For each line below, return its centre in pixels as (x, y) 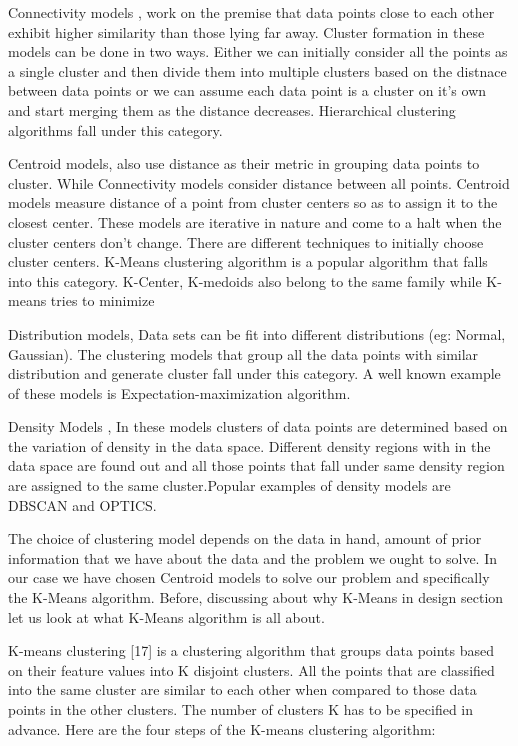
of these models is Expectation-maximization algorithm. (179, 392)
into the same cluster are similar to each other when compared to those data (242, 689)
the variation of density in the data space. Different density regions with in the (249, 445)
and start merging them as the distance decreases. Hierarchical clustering (232, 109)
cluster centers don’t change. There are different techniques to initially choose (246, 241)
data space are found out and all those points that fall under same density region (256, 465)
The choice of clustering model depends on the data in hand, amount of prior (245, 538)
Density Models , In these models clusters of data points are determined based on (258, 426)
